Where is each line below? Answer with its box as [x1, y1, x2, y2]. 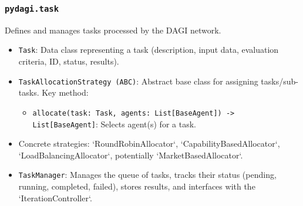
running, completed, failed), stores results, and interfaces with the [18, 180, 255, 193]
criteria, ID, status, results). [18, 55, 119, 67]
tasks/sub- [261, 75, 298, 87]
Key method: [42, 86, 89, 99]
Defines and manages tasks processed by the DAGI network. [5, 23, 221, 36]
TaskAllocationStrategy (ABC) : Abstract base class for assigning [18, 75, 258, 87]
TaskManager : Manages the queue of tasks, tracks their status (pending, [18, 168, 277, 181]
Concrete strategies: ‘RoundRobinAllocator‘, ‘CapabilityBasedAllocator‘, [18, 137, 280, 150]
